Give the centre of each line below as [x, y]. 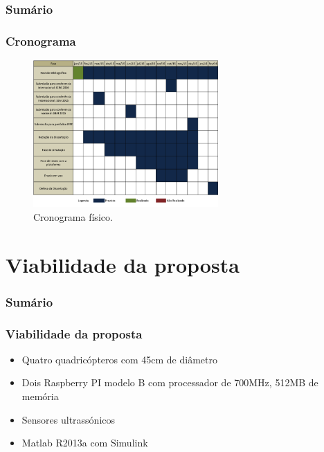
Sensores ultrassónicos [69, 419]
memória [40, 396]
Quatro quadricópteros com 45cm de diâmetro [119, 359]
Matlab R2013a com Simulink [85, 443]
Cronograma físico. [73, 216]
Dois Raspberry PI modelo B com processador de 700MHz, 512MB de [170, 382]
